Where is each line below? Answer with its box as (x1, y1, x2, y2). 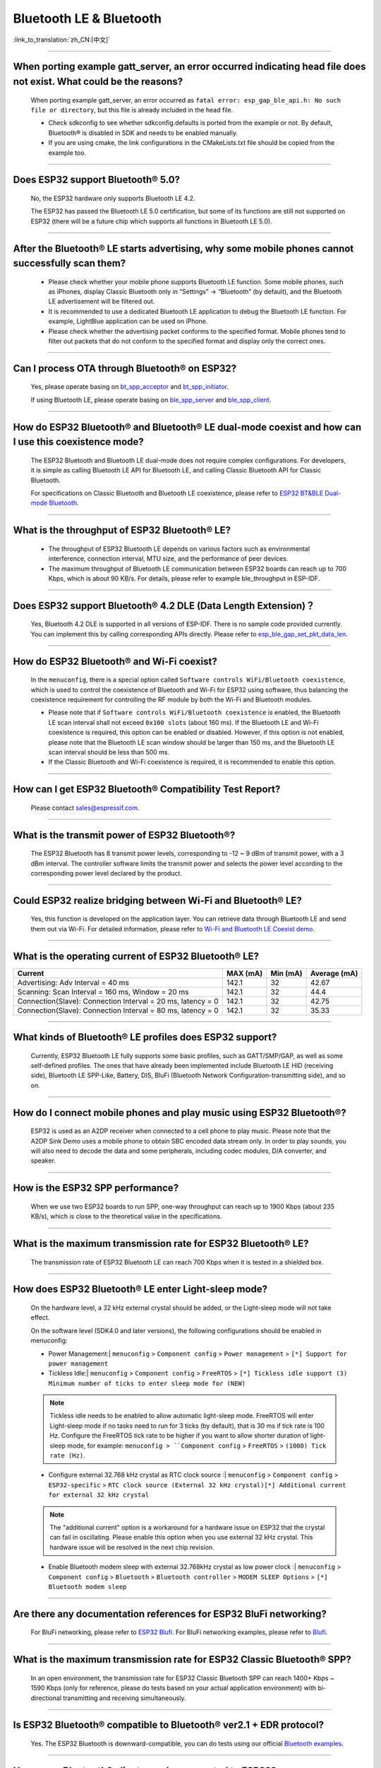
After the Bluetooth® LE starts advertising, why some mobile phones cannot (13, 243, 354, 255)
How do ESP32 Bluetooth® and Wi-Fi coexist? (13, 655, 218, 668)
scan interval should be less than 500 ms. (48, 748, 170, 756)
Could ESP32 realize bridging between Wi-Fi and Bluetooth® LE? (13, 895, 303, 907)
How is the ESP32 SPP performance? (13, 1182, 179, 1194)
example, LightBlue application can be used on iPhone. (48, 317, 208, 325)
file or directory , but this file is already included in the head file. (30, 105, 234, 114)
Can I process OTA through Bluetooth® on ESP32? (13, 362, 237, 374)
